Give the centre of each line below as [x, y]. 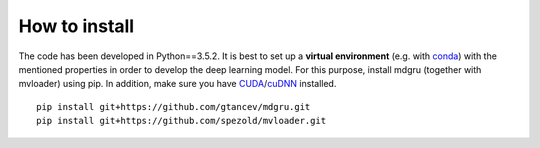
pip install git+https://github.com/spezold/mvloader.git [181, 121]
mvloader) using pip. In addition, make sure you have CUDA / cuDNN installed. [177, 84]
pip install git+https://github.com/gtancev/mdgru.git [173, 106]
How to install [76, 26]
